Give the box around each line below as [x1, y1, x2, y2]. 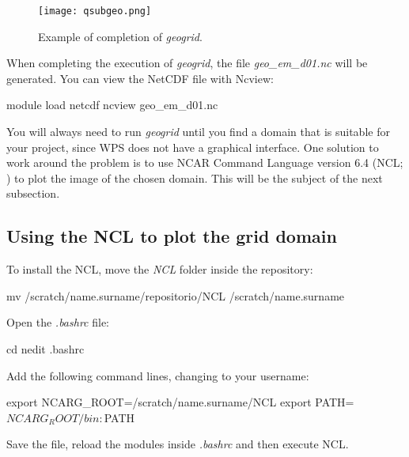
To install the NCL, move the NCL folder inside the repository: [6, 261, 313, 278]
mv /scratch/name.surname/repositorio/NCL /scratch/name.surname [6, 287, 345, 304]
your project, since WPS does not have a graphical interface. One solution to [6, 138, 379, 155]
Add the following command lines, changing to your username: [6, 367, 309, 383]
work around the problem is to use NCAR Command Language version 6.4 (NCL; [6, 154, 403, 171]
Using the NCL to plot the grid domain [6, 224, 337, 248]
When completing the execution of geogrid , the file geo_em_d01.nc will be [6, 55, 368, 71]
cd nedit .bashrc [6, 340, 85, 357]
